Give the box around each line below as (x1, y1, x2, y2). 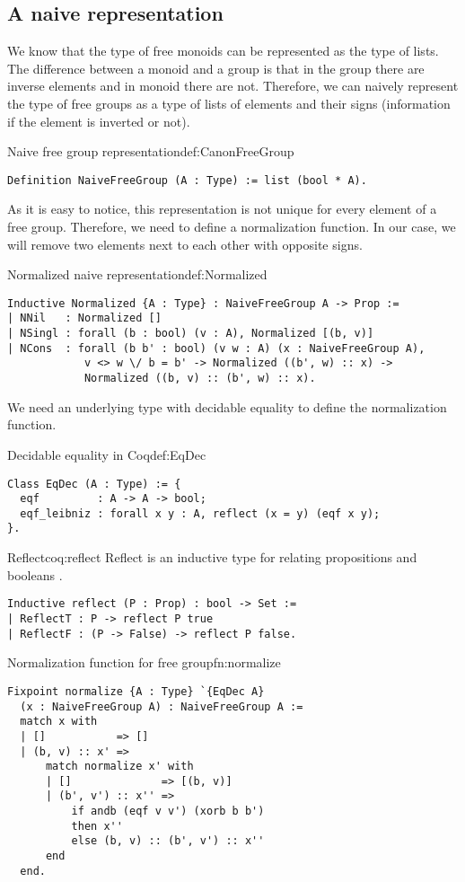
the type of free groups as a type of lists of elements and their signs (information (7, 93, 451, 112)
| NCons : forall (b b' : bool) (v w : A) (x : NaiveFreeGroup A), (7, 341, 426, 355)
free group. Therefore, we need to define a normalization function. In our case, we (7, 217, 456, 236)
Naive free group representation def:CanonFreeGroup (7, 142, 294, 161)
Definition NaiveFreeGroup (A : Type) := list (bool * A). (7, 173, 367, 187)
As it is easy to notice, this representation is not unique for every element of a (7, 199, 437, 218)
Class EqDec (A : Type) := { (7, 477, 181, 490)
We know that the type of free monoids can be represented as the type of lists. (7, 41, 439, 60)
